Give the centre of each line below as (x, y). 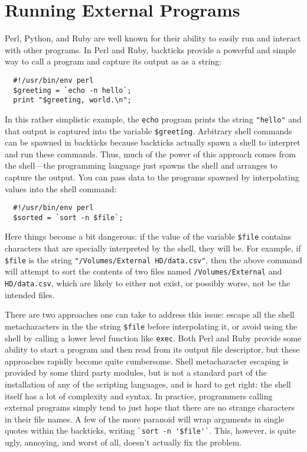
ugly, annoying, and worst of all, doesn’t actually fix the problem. (123, 442)
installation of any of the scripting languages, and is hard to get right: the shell (148, 384)
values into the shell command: (61, 188)
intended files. (30, 294)
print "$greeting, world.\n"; (72, 100)
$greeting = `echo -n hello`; (72, 90)
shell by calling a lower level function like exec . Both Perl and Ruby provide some (153, 338)
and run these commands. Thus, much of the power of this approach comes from (150, 154)
